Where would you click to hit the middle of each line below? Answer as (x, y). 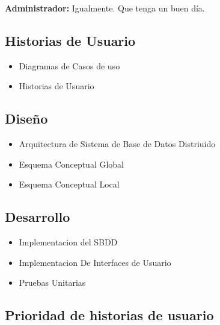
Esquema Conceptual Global (72, 164)
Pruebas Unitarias (52, 282)
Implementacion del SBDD (68, 242)
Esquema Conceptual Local (69, 184)
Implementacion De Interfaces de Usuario (95, 262)
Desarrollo (38, 217)
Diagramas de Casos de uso (69, 65)
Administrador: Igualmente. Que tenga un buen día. (105, 8)
